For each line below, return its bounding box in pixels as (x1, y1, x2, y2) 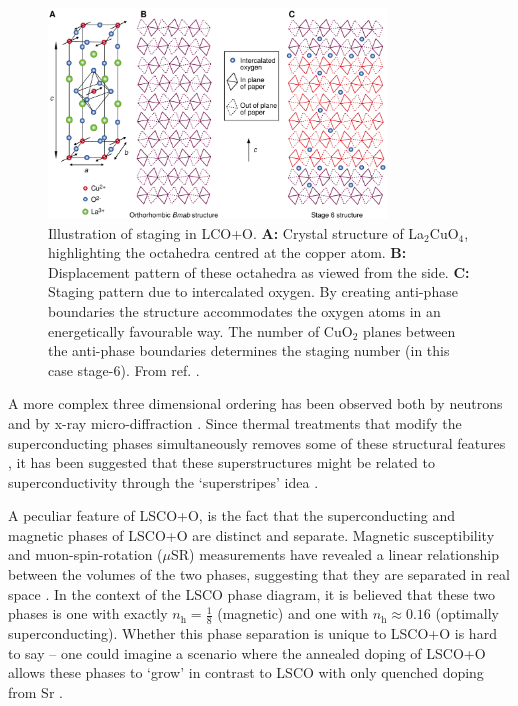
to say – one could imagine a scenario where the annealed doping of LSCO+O (8, 642, 486, 663)
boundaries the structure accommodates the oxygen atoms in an (48, 300, 441, 321)
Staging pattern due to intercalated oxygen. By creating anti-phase (48, 281, 458, 302)
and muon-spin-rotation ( (8, 544, 163, 565)
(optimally (435, 603, 499, 624)
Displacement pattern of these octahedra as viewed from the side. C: (48, 261, 470, 282)
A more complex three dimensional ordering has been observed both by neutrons (8, 393, 503, 414)
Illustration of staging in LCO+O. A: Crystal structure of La (48, 222, 425, 243)
